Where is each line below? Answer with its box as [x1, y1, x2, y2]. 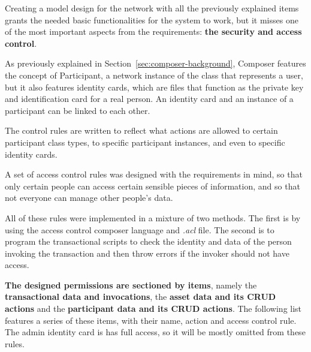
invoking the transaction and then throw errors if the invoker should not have [5, 246, 289, 259]
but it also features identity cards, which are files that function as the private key [5, 80, 304, 93]
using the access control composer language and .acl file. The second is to [5, 223, 274, 236]
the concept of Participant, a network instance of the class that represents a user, [5, 68, 303, 81]
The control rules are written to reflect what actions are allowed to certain [5, 124, 278, 137]
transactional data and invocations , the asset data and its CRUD [5, 290, 276, 303]
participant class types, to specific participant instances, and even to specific [5, 136, 285, 148]
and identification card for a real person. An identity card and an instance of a [5, 92, 294, 105]
